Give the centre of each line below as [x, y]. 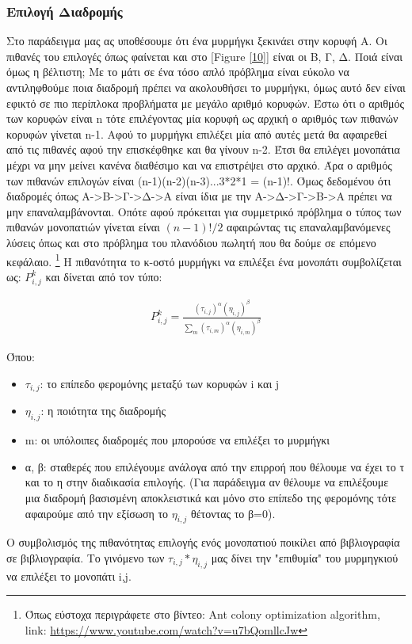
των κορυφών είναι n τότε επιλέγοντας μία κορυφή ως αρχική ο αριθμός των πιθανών [202, 118]
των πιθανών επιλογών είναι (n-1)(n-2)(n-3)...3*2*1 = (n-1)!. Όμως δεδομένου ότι [199, 180]
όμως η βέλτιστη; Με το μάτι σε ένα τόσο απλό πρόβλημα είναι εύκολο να [178, 72]
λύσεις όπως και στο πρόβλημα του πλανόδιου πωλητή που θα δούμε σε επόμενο [191, 242]
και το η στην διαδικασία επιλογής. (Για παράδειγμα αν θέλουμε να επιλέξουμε [207, 482]
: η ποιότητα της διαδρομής [103, 411]
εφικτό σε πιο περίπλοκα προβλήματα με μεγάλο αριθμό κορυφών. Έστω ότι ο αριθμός [206, 103]
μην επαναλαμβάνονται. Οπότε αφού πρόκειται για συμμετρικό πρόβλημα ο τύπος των [204, 211]
